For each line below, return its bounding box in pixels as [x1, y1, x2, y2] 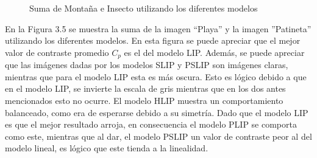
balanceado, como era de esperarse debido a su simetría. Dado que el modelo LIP [5, 106, 308, 118]
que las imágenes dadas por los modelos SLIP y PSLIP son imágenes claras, [5, 58, 288, 71]
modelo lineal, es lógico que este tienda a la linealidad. [5, 142, 208, 154]
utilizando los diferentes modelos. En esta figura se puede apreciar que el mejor [5, 34, 301, 47]
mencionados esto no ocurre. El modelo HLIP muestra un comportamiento [5, 94, 283, 107]
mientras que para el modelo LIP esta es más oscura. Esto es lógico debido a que [5, 70, 307, 83]
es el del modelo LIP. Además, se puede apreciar [124, 46, 305, 58]
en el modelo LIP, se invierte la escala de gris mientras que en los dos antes [5, 82, 286, 95]
